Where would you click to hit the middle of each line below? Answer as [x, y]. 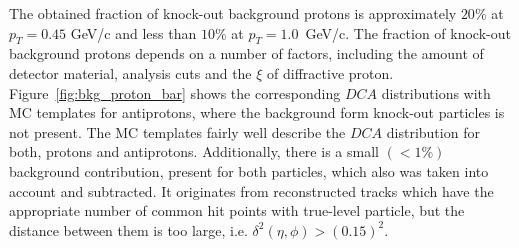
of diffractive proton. [330, 72]
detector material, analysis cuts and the [130, 72]
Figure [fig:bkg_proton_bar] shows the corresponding [175, 92]
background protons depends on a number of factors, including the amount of [246, 53]
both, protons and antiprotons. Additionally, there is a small [194, 151]
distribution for [433, 131]
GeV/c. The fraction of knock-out [408, 32]
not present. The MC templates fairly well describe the [177, 131]
